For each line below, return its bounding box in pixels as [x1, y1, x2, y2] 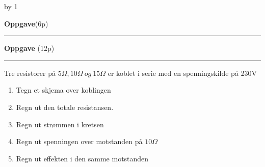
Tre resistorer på [4, 67, 56, 78]
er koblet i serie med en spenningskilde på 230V [108, 67, 257, 78]
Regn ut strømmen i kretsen [16, 119, 104, 129]
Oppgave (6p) [4, 18, 48, 29]
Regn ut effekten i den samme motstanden [16, 153, 149, 163]
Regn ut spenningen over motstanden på [16, 136, 143, 147]
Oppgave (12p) [4, 43, 55, 53]
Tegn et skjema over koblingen [16, 85, 111, 95]
